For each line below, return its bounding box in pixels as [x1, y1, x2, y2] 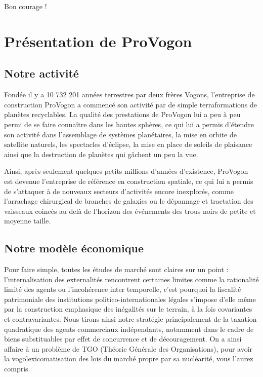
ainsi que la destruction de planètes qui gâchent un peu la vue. [4, 148, 198, 159]
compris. [4, 363, 30, 374]
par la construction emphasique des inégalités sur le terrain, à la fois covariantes [4, 304, 252, 314]
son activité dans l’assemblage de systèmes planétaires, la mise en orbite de [4, 129, 237, 139]
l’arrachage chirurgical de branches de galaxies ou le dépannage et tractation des [4, 196, 253, 206]
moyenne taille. [4, 215, 51, 226]
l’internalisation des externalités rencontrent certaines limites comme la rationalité [4, 274, 259, 284]
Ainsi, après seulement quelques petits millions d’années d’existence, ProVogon [4, 166, 248, 176]
